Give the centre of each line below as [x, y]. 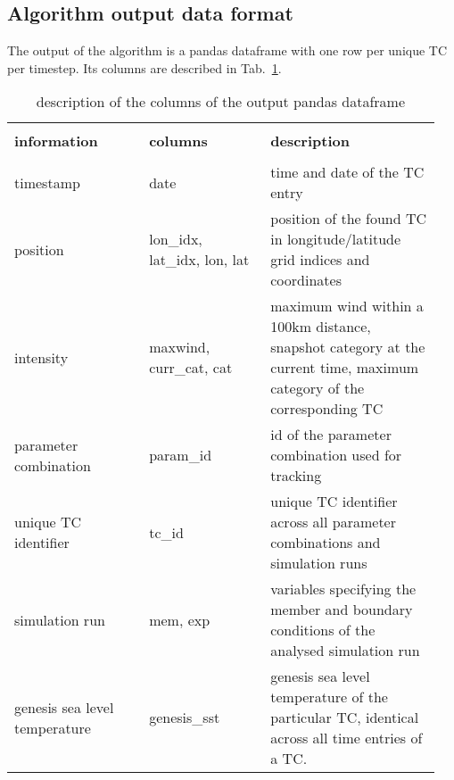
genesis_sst [185, 718]
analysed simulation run [345, 651]
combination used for [336, 455]
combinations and [326, 543]
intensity [41, 357]
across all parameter [333, 522]
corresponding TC [327, 409]
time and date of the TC [347, 172]
